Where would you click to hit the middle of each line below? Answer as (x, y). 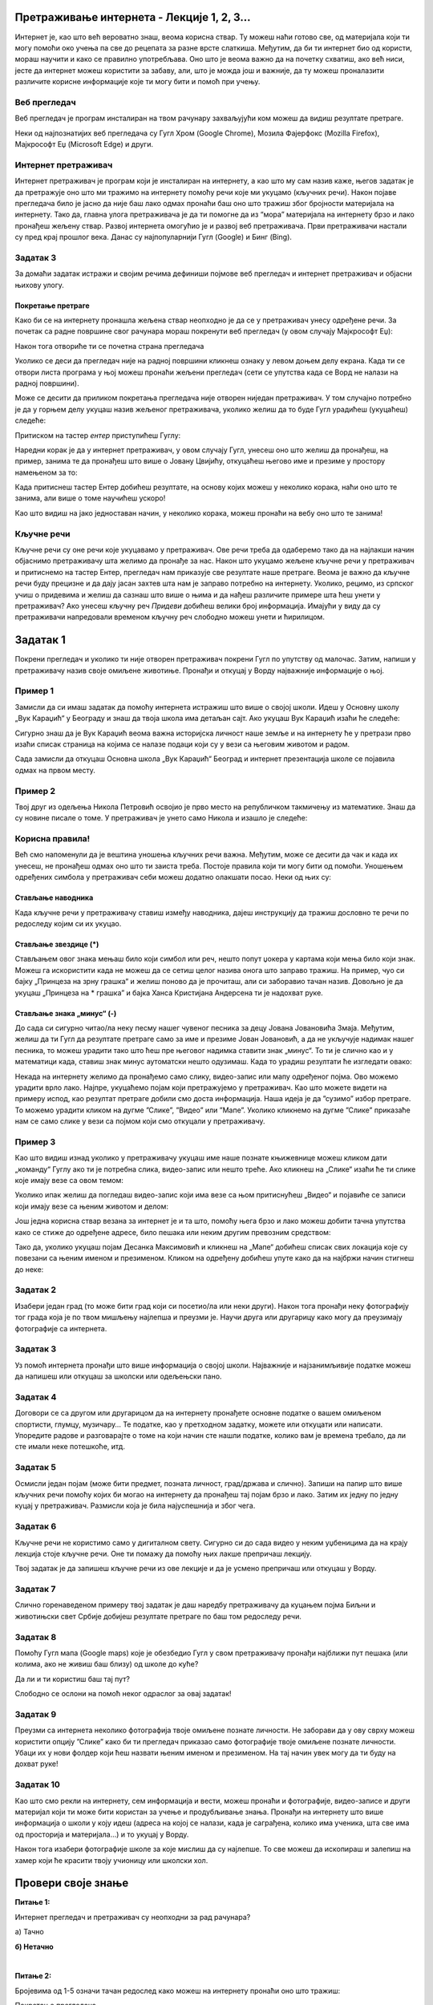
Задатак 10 (37, 1784)
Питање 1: (32, 1902)
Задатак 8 (36, 1637)
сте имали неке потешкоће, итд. (70, 1447)
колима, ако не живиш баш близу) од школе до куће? (107, 1664)
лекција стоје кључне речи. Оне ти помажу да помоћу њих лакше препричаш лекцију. (163, 1553)
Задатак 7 (35, 1590)
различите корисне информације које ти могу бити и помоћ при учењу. (138, 82)
